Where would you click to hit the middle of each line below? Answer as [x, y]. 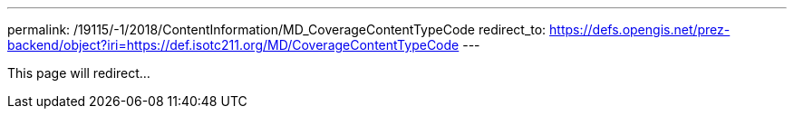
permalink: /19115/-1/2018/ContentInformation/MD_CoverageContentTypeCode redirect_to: [277, 29]
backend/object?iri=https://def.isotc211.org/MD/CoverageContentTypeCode [233, 45]
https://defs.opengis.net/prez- [640, 29]
